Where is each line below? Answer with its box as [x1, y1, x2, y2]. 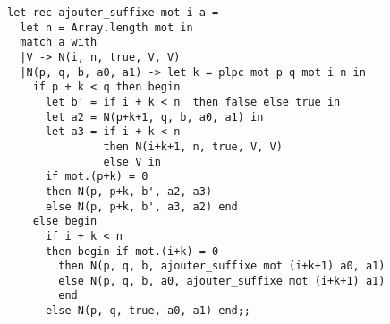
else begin [32, 215, 97, 228]
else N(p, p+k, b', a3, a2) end [45, 200, 238, 213]
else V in [103, 155, 161, 168]
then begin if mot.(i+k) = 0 [45, 244, 219, 258]
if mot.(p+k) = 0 [45, 170, 148, 183]
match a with [20, 36, 97, 49]
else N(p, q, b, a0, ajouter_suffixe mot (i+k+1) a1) [58, 274, 386, 287]
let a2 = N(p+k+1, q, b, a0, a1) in [45, 110, 264, 124]
